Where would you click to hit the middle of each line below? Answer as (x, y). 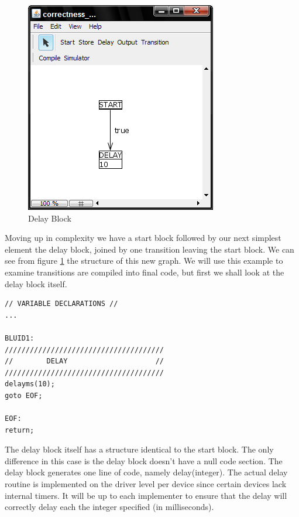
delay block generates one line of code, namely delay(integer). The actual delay (146, 472)
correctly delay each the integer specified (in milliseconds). (109, 507)
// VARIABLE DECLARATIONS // (61, 304)
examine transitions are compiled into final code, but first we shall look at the (145, 272)
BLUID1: (20, 338)
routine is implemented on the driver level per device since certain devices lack (146, 484)
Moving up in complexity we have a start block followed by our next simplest (143, 238)
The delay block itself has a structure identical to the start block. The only (139, 449)
